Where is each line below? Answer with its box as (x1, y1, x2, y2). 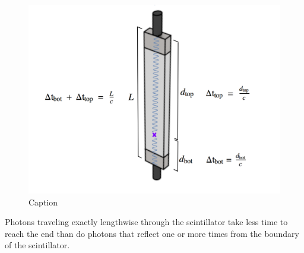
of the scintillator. (5, 239, 70, 251)
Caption (28, 195, 58, 208)
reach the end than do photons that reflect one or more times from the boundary (5, 227, 299, 239)
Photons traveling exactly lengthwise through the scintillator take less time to (5, 216, 288, 228)
